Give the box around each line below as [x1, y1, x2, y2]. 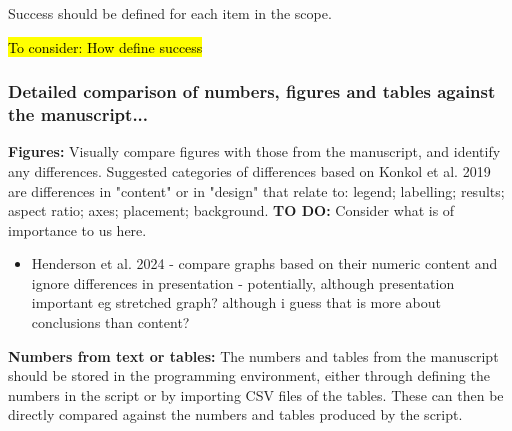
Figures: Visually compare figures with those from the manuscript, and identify [8, 141, 501, 162]
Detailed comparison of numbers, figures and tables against [8, 79, 496, 104]
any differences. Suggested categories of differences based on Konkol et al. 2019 [8, 160, 491, 181]
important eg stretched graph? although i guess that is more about [31, 292, 441, 313]
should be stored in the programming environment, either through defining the [8, 365, 490, 386]
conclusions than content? [31, 312, 190, 333]
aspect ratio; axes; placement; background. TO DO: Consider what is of [8, 200, 455, 221]
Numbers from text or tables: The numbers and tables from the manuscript [8, 345, 499, 366]
